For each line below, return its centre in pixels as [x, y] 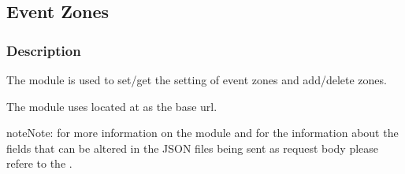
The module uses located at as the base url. [112, 106]
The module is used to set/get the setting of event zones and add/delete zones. [197, 80]
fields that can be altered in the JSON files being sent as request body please [193, 148]
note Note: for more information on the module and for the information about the [202, 133]
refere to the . [39, 163]
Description [44, 50]
